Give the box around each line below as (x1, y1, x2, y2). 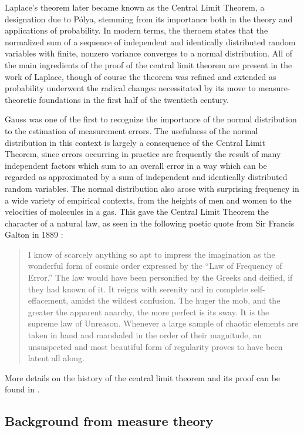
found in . (5, 383, 40, 395)
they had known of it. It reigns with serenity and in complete (28, 282, 248, 295)
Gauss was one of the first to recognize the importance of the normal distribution (5, 113, 297, 125)
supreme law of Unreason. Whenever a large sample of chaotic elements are (28, 317, 299, 329)
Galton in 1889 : (5, 228, 63, 241)
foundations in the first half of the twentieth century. (39, 93, 229, 105)
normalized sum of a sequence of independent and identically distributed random (5, 35, 296, 48)
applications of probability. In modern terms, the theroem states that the (5, 24, 268, 36)
